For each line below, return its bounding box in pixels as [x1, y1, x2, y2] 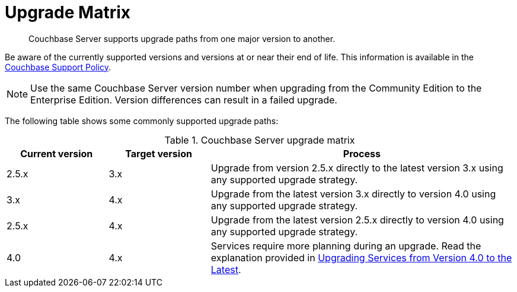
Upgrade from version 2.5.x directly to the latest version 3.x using [210, 161, 503, 174]
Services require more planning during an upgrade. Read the [210, 239, 481, 252]
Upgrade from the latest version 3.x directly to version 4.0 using [210, 187, 496, 200]
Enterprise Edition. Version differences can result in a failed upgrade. [30, 93, 337, 106]
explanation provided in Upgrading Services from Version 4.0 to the [210, 251, 512, 264]
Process [343, 147, 381, 160]
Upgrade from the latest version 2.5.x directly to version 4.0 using [210, 213, 504, 226]
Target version [125, 147, 192, 160]
